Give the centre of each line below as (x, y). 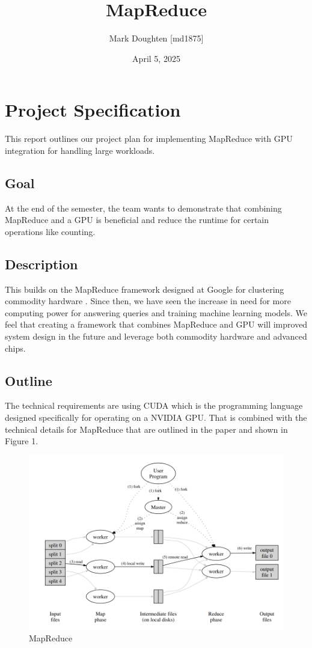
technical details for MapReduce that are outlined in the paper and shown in (146, 429)
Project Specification (93, 110)
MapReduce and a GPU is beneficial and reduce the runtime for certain (137, 220)
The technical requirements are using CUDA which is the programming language (154, 405)
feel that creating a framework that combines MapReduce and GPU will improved (156, 324)
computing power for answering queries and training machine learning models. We (156, 312)
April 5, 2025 (156, 58)
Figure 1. (22, 441)
